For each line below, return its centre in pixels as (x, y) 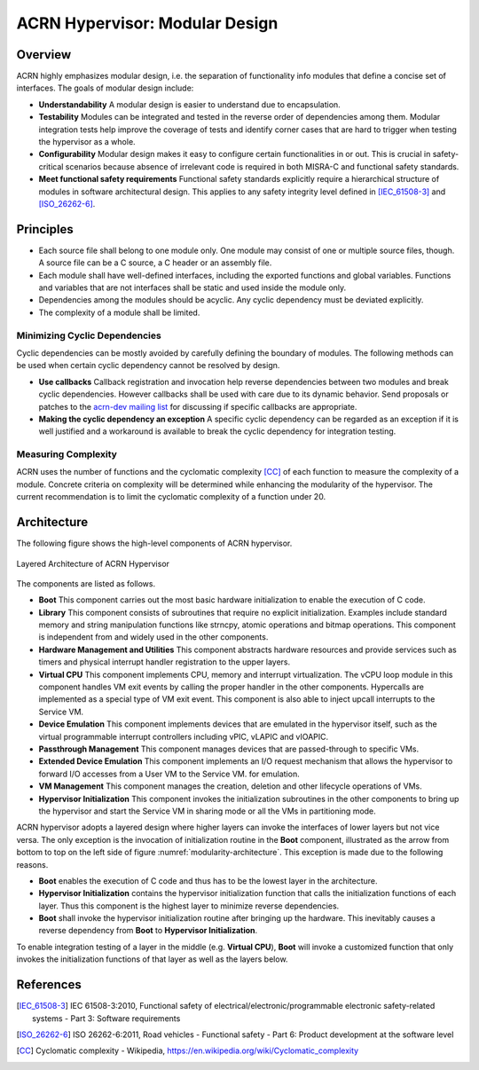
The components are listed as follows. (86, 583)
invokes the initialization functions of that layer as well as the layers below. (152, 959)
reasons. (32, 864)
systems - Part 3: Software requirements (106, 1018)
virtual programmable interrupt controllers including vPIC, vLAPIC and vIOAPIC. (184, 736)
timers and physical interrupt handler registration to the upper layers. (165, 662)
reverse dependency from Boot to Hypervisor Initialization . (148, 931)
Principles (45, 229)
